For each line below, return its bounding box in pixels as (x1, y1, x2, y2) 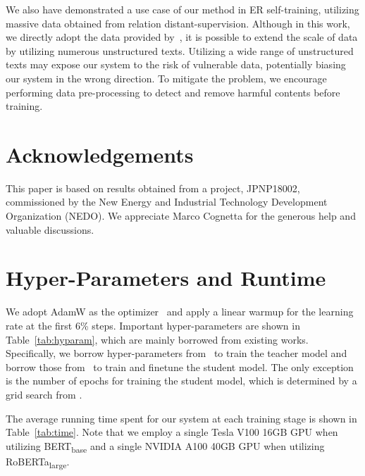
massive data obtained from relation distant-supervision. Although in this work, (6, 15, 350, 30)
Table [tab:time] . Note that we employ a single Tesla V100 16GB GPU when (6, 425, 338, 439)
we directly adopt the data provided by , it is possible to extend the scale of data (6, 30, 358, 44)
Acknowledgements (6, 139, 194, 168)
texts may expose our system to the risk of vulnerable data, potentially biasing (6, 57, 346, 72)
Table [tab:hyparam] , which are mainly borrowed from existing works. (6, 332, 309, 346)
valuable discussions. (6, 222, 94, 237)
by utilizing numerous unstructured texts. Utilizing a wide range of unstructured (6, 43, 354, 58)
